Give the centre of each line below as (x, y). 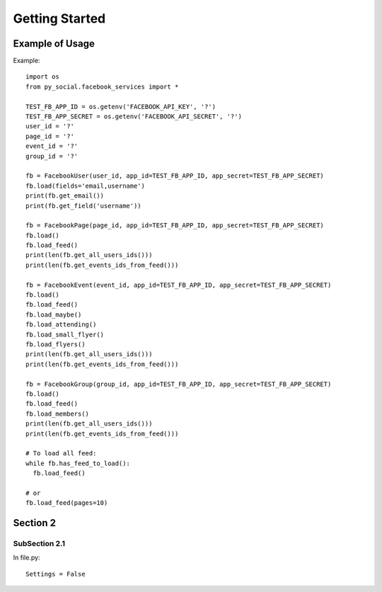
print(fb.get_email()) (65, 196)
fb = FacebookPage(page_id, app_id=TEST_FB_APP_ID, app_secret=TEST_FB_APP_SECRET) (175, 226)
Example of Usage (54, 44)
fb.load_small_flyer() (65, 334)
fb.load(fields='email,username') (85, 186)
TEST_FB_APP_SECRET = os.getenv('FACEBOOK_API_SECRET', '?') (134, 116)
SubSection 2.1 (39, 544)
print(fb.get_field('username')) (83, 206)
